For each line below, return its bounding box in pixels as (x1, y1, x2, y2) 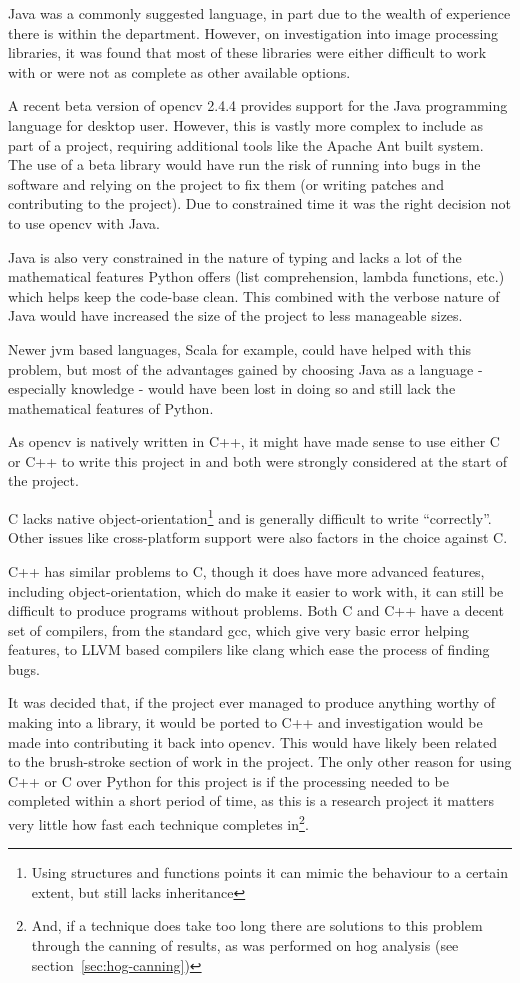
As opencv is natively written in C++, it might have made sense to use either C (8, 431, 500, 452)
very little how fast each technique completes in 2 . (8, 811, 309, 834)
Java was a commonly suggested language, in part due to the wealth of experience (8, 3, 511, 23)
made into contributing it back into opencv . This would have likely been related (8, 731, 498, 752)
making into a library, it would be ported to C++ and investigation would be (8, 712, 483, 733)
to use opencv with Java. (8, 212, 160, 233)
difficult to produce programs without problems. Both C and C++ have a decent (8, 600, 504, 621)
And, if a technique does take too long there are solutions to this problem (31, 915, 483, 936)
